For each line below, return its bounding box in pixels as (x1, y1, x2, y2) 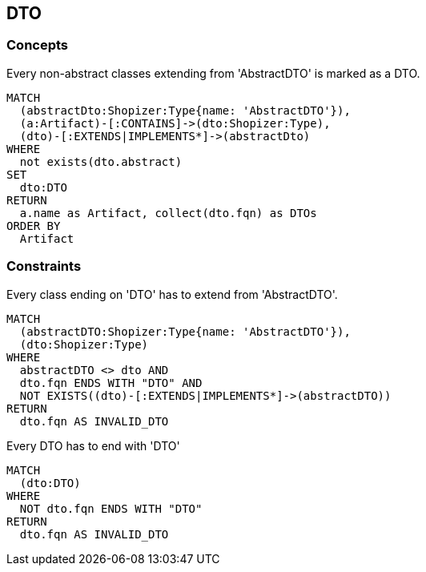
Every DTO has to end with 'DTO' (6, 438, 180, 453)
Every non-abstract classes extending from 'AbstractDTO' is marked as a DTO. (6, 66, 420, 80)
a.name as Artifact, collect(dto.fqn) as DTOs (19, 206, 317, 220)
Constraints (6, 258, 82, 275)
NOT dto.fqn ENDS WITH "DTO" (19, 502, 203, 515)
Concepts (6, 37, 69, 54)
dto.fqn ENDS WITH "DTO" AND (19, 376, 203, 389)
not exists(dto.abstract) (19, 155, 183, 168)
